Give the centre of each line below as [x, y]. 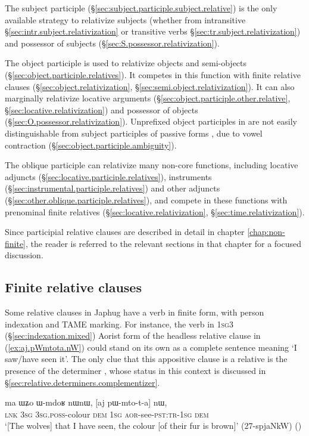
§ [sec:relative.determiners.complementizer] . [82, 382]
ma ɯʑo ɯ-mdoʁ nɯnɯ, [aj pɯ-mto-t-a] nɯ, [86, 402]
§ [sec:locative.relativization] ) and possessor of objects [102, 109]
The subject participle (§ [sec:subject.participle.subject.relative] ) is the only [141, 8]
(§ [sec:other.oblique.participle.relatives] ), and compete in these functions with [146, 200]
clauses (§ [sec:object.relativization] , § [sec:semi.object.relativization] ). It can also [150, 86]
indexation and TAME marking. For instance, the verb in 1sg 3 [119, 324]
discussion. [24, 255]
